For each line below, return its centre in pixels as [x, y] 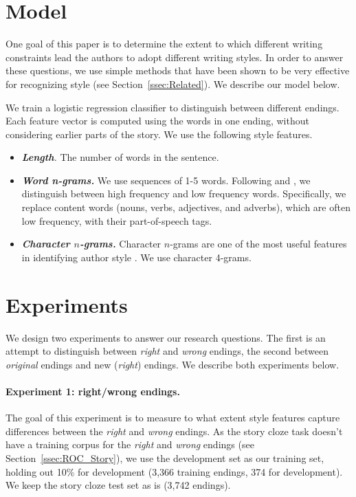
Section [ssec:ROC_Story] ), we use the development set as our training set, [165, 457]
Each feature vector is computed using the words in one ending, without [157, 121]
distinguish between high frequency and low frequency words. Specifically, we [184, 194]
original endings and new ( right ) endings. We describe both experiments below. [173, 364]
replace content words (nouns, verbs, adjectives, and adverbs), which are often [186, 207]
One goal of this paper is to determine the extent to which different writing [164, 44]
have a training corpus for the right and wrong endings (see [130, 444]
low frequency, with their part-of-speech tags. [117, 220]
